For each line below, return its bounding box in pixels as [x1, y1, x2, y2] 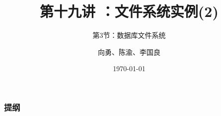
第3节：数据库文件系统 [92, 30, 166, 40]
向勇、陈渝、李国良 [98, 46, 160, 57]
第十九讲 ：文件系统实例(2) [40, 1, 219, 21]
